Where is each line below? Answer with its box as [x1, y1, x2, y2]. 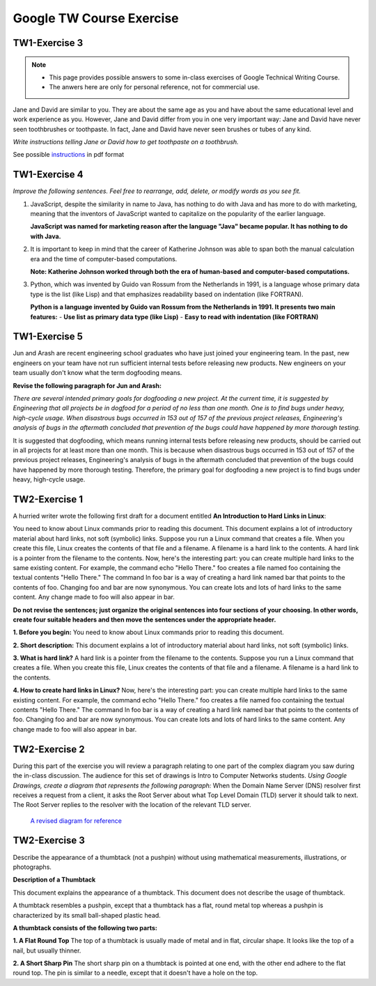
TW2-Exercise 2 [13, 743, 85, 755]
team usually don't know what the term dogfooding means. [13, 369, 182, 377]
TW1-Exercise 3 [13, 37, 84, 49]
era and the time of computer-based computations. [30, 254, 178, 263]
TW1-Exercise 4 [13, 169, 84, 180]
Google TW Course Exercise [13, 10, 179, 26]
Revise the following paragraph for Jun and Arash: [13, 381, 162, 390]
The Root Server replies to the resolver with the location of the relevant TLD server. [13, 801, 251, 809]
